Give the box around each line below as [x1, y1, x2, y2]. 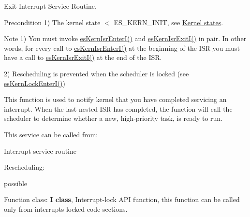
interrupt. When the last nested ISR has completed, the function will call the [4, 103, 233, 114]
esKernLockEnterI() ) [4, 78, 65, 88]
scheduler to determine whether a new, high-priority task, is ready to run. [4, 113, 223, 123]
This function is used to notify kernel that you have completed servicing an [4, 94, 227, 104]
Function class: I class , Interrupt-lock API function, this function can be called [4, 194, 240, 204]
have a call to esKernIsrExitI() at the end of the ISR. [4, 52, 162, 62]
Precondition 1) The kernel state [4, 17, 101, 27]
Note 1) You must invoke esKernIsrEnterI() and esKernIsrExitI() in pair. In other [4, 33, 247, 43]
